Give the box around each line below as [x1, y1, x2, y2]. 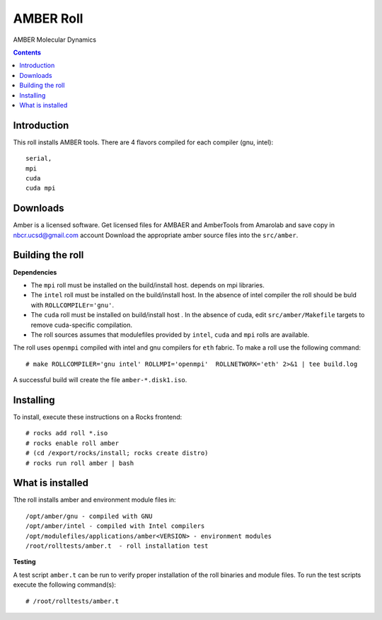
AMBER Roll [13, 11, 83, 26]
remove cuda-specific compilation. [30, 321, 132, 329]
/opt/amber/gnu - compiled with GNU [25, 512, 153, 520]
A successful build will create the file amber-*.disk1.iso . [13, 376, 187, 384]
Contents [13, 48, 42, 57]
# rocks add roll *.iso [25, 429, 108, 437]
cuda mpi [25, 184, 56, 193]
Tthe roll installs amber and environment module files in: [13, 495, 176, 504]
